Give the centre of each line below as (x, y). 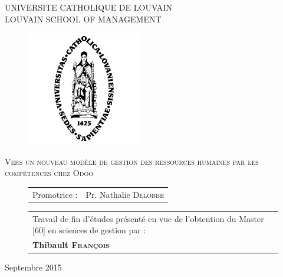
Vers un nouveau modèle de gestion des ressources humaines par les (132, 161)
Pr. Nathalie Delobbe (125, 194)
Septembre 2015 (33, 267)
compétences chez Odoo (49, 173)
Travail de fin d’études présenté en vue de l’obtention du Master (148, 218)
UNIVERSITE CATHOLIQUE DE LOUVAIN (88, 7)
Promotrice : (55, 194)
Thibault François (71, 244)
